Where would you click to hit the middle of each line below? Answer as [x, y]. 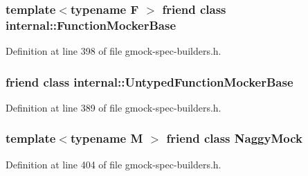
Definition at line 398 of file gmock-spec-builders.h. [114, 51]
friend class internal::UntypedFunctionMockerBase [150, 81]
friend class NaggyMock [234, 138]
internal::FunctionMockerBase [91, 25]
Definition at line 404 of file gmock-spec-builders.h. [114, 164]
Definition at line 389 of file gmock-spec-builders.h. [114, 107]
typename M [107, 138]
